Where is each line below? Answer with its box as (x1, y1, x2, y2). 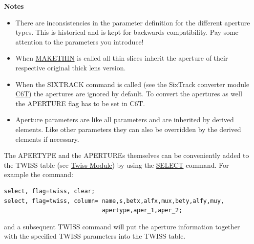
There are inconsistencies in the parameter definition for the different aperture (15, 17, 250, 27)
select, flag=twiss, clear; (4, 187, 95, 195)
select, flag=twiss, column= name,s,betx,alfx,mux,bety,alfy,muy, (4, 197, 225, 204)
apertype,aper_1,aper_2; (102, 207, 183, 214)
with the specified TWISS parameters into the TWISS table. (4, 231, 186, 241)
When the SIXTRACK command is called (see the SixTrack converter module (15, 79, 250, 89)
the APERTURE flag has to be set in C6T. (15, 98, 145, 108)
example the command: (4, 169, 73, 179)
